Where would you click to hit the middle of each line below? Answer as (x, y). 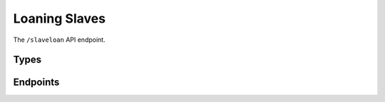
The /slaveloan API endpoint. (60, 40)
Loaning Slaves (60, 18)
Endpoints (36, 83)
